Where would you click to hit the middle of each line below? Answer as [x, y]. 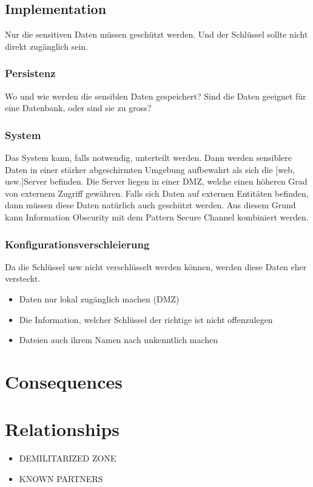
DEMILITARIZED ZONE [68, 458]
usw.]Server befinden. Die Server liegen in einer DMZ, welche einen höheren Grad [156, 181]
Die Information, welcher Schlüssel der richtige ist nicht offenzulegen [146, 319]
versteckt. [23, 278]
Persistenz [30, 73]
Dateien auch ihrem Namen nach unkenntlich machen [119, 340]
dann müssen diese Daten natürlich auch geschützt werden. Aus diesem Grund [150, 205]
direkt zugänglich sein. [47, 46]
